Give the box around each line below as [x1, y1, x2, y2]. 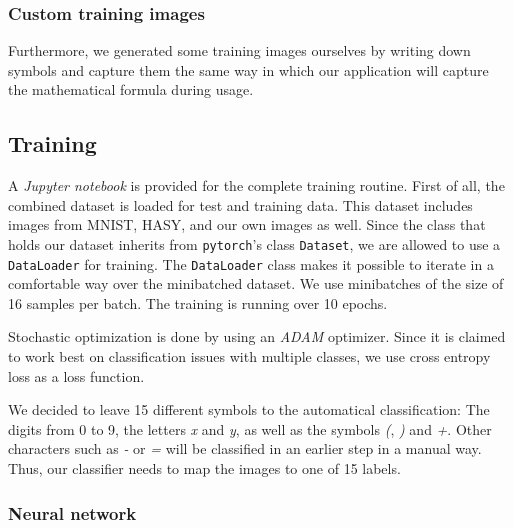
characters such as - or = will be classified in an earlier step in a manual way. [8, 438, 482, 459]
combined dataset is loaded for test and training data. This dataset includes [8, 194, 473, 215]
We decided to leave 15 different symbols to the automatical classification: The [8, 399, 490, 420]
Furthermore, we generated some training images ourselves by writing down [8, 40, 471, 61]
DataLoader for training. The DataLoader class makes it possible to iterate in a [8, 253, 494, 274]
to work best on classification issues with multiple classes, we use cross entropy [8, 346, 491, 367]
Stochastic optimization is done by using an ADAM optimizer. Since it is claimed [8, 326, 506, 347]
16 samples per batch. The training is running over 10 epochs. [8, 292, 388, 313]
